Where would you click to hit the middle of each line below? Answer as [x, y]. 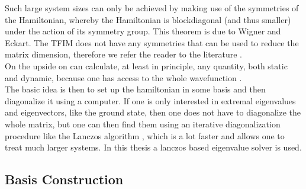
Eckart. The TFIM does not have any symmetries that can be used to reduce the [152, 42]
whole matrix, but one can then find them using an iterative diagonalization [143, 124]
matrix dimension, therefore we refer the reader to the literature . [123, 54]
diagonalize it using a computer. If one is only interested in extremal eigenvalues [150, 100]
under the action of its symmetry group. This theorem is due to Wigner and [143, 31]
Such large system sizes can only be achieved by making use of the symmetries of [152, 8]
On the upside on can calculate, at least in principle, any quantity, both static [146, 65]
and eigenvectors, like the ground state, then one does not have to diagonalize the [153, 112]
